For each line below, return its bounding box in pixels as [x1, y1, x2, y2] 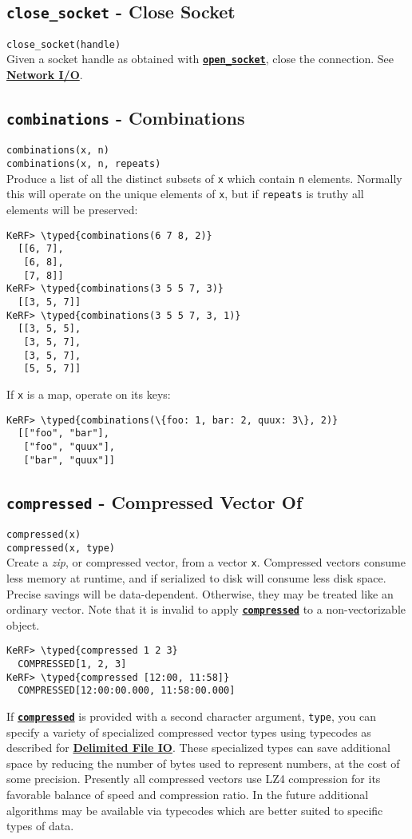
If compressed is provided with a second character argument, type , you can [6, 708, 376, 724]
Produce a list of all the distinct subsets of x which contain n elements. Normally [6, 169, 402, 186]
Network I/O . [6, 66, 83, 83]
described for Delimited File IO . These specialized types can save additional [6, 739, 390, 756]
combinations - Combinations [6, 105, 245, 130]
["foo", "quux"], [23, 440, 116, 452]
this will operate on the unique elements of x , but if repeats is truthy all [6, 185, 364, 202]
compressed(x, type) [6, 542, 116, 554]
